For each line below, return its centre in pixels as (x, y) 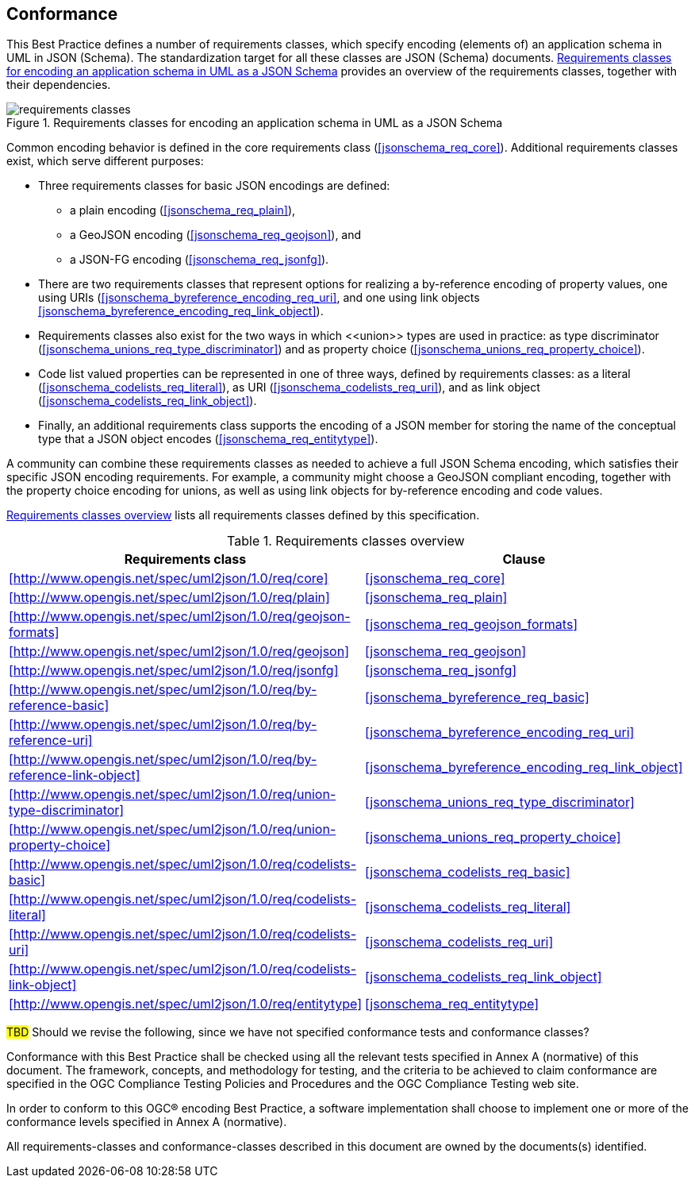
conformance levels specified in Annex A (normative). (147, 1122)
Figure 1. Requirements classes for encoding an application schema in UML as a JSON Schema (255, 123)
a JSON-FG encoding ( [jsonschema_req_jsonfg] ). (200, 260)
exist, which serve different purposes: (105, 161)
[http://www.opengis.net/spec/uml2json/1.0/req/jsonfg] (174, 671)
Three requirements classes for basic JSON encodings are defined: (214, 186)
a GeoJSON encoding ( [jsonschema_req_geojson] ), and (216, 235)
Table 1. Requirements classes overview (346, 541)
